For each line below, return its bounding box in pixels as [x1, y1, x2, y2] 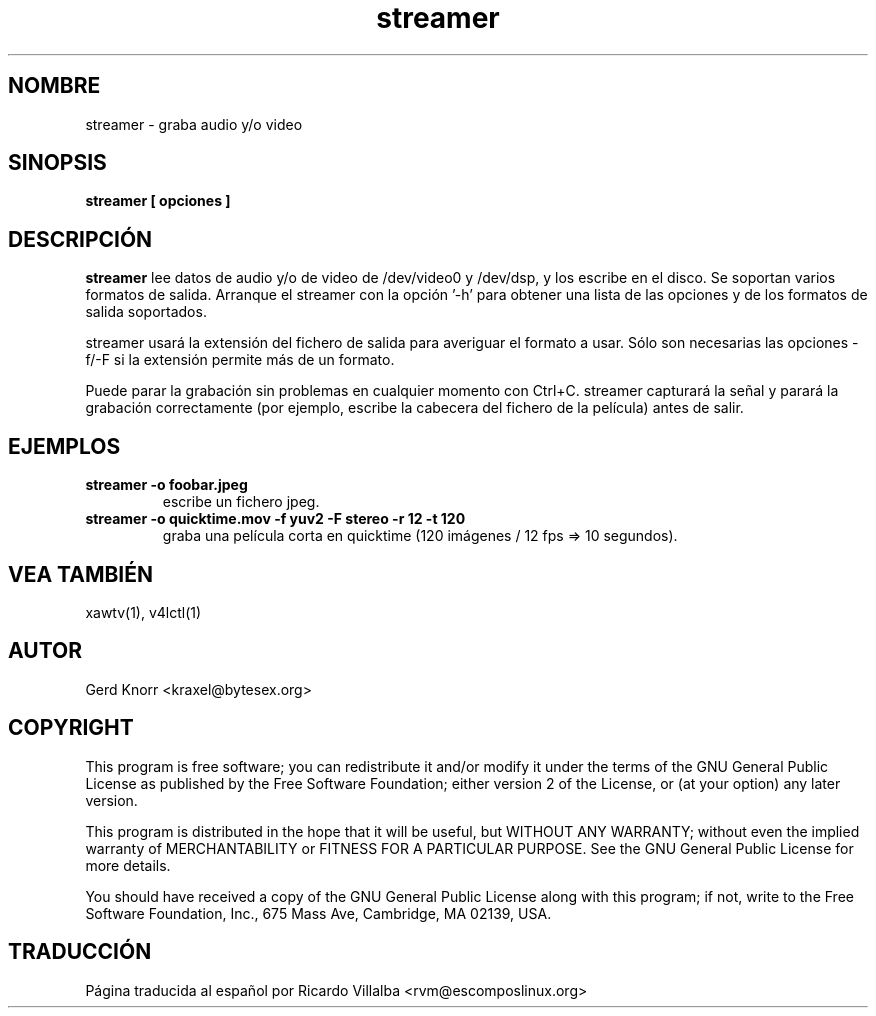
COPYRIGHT [8, 715, 134, 741]
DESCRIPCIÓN [8, 226, 153, 252]
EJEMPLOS [8, 433, 121, 459]
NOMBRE [8, 73, 101, 99]
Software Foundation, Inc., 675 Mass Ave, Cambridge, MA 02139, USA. [85, 904, 552, 922]
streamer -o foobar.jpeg [85, 476, 248, 494]
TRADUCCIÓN [8, 939, 152, 965]
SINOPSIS [8, 150, 107, 176]
